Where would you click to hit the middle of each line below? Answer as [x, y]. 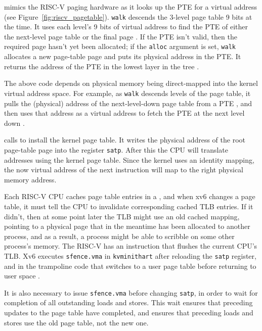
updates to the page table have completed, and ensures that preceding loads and [129, 312]
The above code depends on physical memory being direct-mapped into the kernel [131, 83]
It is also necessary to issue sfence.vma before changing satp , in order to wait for [131, 292]
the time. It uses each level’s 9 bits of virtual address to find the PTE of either [126, 27]
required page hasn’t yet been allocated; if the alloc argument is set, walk [120, 46]
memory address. [30, 179]
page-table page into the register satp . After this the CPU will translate [116, 149]
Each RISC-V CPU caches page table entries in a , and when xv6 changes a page [130, 196]
